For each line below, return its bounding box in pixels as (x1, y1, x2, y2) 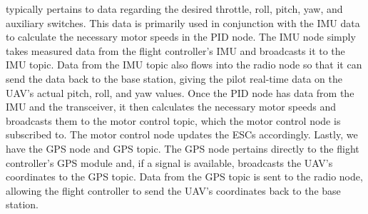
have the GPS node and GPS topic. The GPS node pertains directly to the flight (6, 141, 359, 156)
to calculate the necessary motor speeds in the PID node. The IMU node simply (6, 29, 356, 44)
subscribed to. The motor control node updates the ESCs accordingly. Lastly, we (6, 127, 358, 142)
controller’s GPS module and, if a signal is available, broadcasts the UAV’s (6, 155, 333, 170)
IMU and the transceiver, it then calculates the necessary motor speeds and (6, 99, 336, 114)
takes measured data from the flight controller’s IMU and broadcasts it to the (6, 43, 345, 58)
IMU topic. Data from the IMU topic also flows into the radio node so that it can (6, 57, 362, 72)
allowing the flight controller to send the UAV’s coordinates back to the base (6, 183, 341, 198)
